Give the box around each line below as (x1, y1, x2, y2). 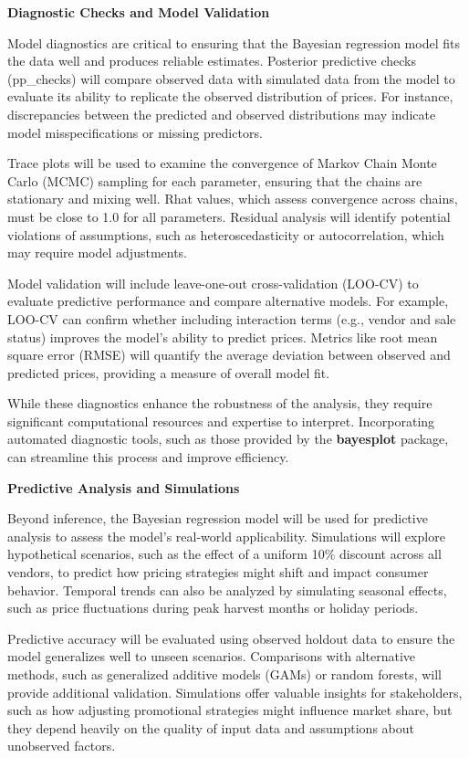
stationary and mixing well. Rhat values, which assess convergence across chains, (7, 189, 458, 208)
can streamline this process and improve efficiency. (7, 447, 289, 467)
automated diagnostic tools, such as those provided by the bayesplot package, (7, 429, 449, 448)
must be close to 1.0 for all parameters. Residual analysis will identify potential (7, 206, 451, 226)
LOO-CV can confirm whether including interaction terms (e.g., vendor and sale (7, 309, 456, 328)
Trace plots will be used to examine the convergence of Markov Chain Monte (7, 153, 437, 173)
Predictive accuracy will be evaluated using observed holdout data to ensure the (7, 628, 455, 647)
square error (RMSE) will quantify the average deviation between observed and (7, 345, 451, 364)
